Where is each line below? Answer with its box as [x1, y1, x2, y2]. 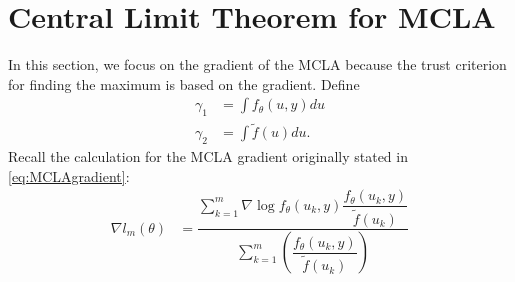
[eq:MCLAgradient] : [8, 165, 130, 186]
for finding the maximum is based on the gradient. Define [8, 73, 360, 94]
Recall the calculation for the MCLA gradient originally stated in [8, 146, 408, 167]
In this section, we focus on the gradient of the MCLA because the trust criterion [8, 54, 507, 75]
